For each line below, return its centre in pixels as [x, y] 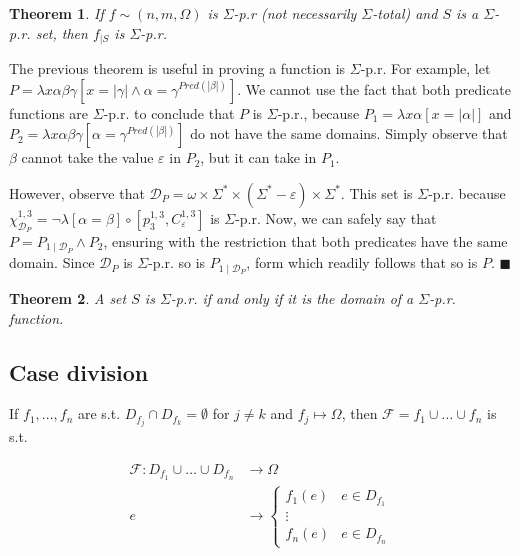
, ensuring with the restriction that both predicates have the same [305, 241]
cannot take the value [87, 157]
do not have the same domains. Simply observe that [349, 133]
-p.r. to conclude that [169, 112]
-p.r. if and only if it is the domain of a [292, 297]
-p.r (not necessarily [295, 13]
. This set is [376, 192]
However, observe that [77, 192]
